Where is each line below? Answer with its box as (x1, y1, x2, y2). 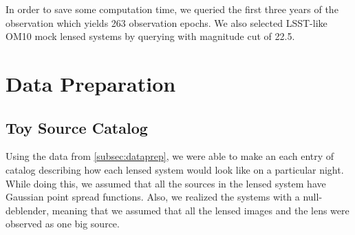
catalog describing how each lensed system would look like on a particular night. (6, 162, 344, 176)
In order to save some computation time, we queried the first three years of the (6, 2, 338, 16)
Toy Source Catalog (6, 116, 148, 138)
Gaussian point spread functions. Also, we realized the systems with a (6, 190, 300, 204)
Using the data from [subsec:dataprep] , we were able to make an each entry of (6, 149, 334, 163)
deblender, (6, 203, 50, 217)
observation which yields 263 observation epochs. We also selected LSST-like (6, 15, 327, 30)
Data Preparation (6, 69, 176, 97)
